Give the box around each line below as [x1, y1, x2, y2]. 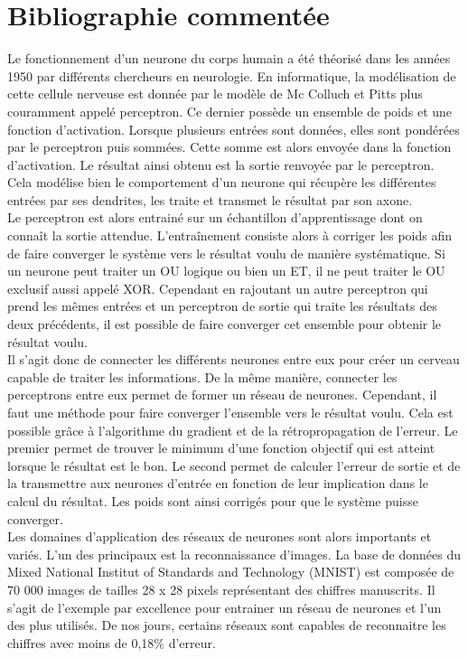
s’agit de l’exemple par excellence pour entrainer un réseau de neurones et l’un [7, 597, 442, 616]
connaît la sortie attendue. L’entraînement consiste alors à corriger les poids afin [7, 226, 453, 245]
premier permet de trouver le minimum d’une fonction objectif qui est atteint [7, 438, 435, 457]
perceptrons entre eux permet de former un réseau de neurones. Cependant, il [7, 385, 437, 404]
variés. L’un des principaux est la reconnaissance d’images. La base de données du [7, 544, 461, 563]
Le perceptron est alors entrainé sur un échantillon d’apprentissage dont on [7, 208, 423, 227]
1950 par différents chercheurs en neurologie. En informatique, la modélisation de [7, 66, 456, 85]
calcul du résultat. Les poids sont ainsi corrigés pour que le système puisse [7, 491, 418, 510]
